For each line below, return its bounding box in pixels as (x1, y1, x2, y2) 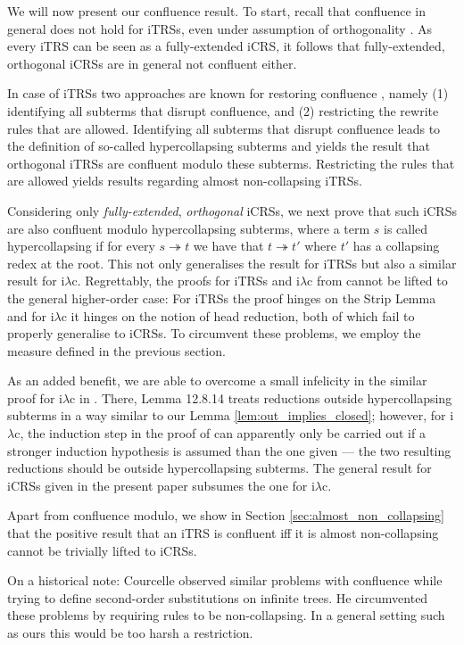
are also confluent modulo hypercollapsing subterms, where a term (7, 219, 370, 237)
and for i (7, 306, 54, 325)
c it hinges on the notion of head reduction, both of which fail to (61, 306, 415, 325)
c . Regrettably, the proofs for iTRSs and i (71, 271, 300, 290)
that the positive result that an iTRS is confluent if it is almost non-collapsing (7, 524, 439, 542)
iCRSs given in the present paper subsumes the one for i (7, 475, 315, 494)
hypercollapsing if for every (7, 236, 155, 255)
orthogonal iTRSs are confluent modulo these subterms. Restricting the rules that (7, 153, 455, 172)
